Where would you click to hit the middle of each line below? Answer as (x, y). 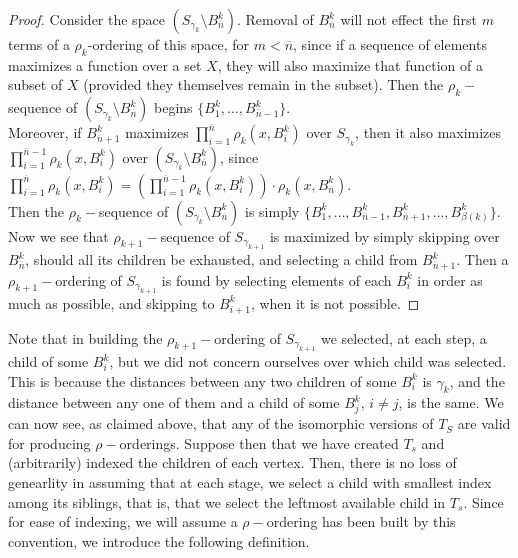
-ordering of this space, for (168, 44)
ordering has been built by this (361, 521)
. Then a (482, 259)
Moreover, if (45, 132)
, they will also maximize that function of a (350, 64)
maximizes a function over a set (105, 64)
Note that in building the (85, 337)
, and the (477, 380)
